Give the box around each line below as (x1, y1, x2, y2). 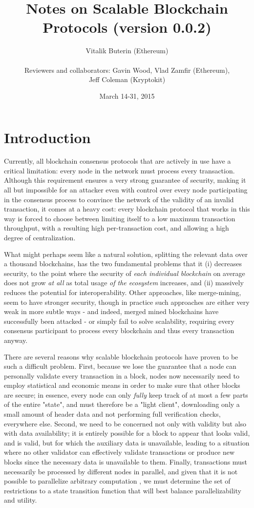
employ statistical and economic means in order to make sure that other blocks (4, 380, 240, 390)
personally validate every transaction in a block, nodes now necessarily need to (4, 370, 239, 381)
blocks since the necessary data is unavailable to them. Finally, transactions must (4, 457, 247, 467)
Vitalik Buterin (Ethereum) (85, 45, 169, 56)
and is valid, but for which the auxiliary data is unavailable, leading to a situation (4, 437, 250, 447)
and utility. (4, 495, 37, 505)
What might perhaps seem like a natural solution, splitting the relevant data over (4, 249, 248, 259)
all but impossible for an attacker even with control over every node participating (4, 185, 248, 194)
